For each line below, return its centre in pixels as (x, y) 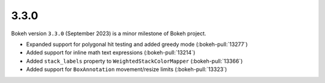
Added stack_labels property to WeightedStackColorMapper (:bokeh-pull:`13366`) (135, 61)
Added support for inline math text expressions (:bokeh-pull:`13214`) (111, 53)
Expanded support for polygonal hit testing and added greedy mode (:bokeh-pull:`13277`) (137, 44)
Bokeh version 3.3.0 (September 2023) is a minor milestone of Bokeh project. (109, 33)
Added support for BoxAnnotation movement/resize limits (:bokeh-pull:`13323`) (127, 69)
